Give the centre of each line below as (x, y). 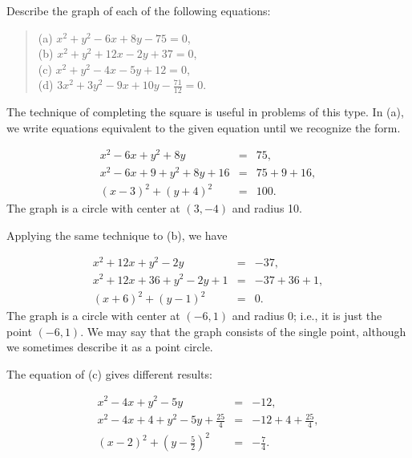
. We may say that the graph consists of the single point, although (243, 331)
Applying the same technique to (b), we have (117, 235)
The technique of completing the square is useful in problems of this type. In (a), (205, 112)
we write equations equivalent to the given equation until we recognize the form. (204, 127)
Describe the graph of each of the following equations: (139, 10)
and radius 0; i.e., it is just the (307, 316)
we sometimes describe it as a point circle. (110, 347)
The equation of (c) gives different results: (109, 373)
